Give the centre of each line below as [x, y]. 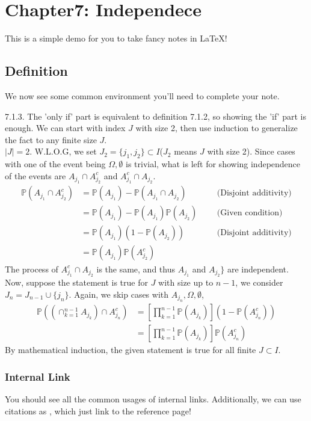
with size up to [186, 282]
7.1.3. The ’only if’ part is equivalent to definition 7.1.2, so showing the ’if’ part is [155, 116]
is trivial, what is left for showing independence [213, 164]
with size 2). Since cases [251, 151]
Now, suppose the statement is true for [76, 282]
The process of [32, 269]
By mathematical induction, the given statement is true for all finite [131, 350]
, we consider [259, 282]
